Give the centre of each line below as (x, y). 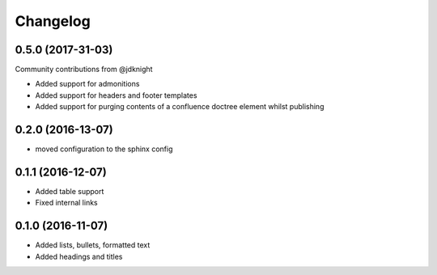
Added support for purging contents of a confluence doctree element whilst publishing (180, 107)
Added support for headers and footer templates (116, 95)
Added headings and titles (79, 256)
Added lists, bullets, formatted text (93, 245)
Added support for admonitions (87, 84)
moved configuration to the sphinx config (104, 149)
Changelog (53, 21)
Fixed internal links (66, 203)
